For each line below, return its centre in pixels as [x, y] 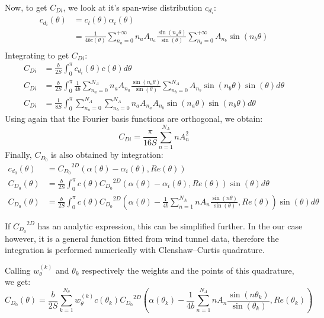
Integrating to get [37, 55]
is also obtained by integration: [107, 155]
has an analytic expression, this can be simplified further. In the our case [170, 225]
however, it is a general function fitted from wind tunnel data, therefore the [142, 238]
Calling [18, 270]
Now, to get [26, 7]
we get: [18, 282]
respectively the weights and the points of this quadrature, [188, 270]
